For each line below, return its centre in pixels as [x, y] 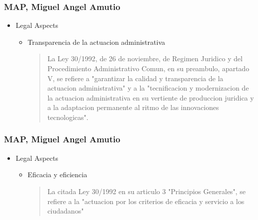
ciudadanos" [66, 211]
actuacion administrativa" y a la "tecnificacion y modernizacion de [148, 88]
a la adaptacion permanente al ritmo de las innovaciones [133, 107]
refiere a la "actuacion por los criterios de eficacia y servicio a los [146, 201]
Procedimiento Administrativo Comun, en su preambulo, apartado [148, 68]
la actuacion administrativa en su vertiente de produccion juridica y [151, 97]
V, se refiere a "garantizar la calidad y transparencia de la [135, 78]
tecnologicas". [68, 117]
